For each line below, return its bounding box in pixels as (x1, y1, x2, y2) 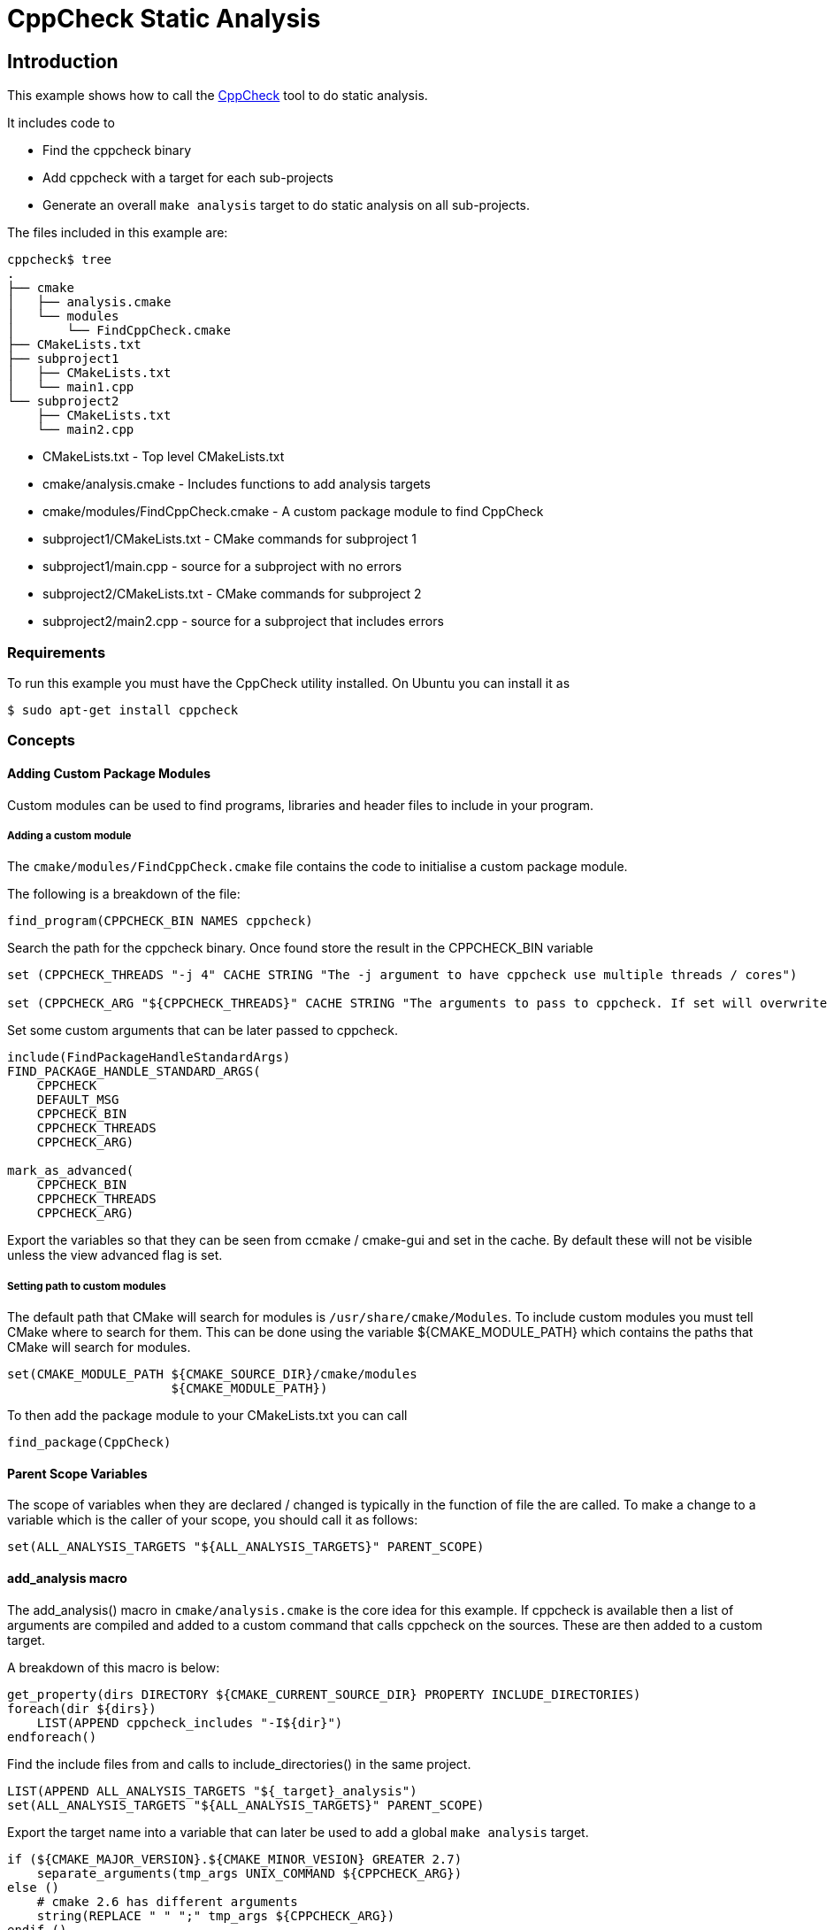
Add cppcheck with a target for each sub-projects (42, 170, 334, 186)
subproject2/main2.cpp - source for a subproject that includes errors (42, 614, 444, 629)
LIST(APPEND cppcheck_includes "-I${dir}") (36, 1715, 343, 1730)
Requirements (7, 643, 106, 661)
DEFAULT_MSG (36, 1092, 119, 1108)
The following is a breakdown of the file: (7, 886, 241, 902)
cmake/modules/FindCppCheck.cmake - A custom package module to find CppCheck (42, 504, 544, 520)
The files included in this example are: (7, 225, 228, 241)
